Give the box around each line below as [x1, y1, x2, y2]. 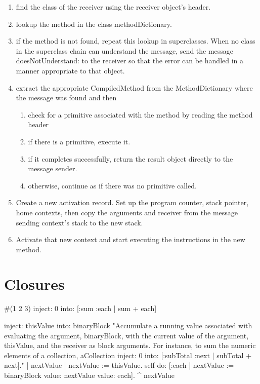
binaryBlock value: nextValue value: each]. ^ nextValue [4, 369, 175, 380]
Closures [4, 274, 65, 294]
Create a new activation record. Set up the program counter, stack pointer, [16, 197, 249, 208]
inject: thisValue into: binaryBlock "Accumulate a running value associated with [4, 320, 252, 330]
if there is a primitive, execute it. [28, 136, 131, 146]
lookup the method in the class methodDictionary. [16, 18, 172, 29]
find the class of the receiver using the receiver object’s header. [16, 2, 211, 12]
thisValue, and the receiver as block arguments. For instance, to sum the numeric [4, 340, 256, 351]
